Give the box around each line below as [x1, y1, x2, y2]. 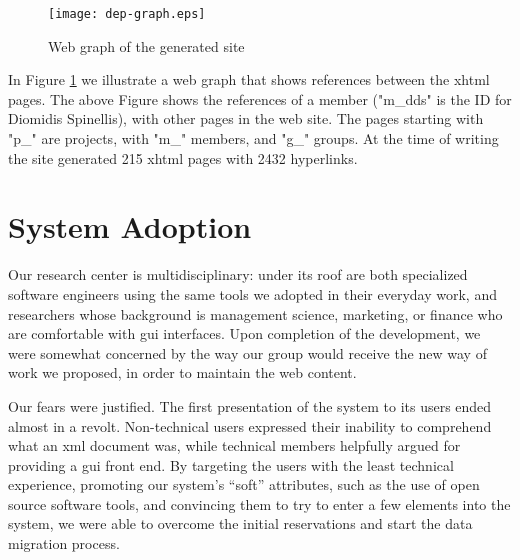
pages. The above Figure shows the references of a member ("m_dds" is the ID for [8, 88, 512, 109]
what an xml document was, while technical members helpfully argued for [8, 435, 461, 456]
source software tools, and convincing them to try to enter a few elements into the [8, 493, 511, 514]
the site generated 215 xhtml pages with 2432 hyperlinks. [8, 147, 358, 168]
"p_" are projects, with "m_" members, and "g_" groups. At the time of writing [8, 128, 499, 149]
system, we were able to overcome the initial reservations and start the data [8, 513, 473, 534]
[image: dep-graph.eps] [48, 7, 206, 21]
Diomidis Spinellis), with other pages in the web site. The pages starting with [8, 108, 484, 129]
